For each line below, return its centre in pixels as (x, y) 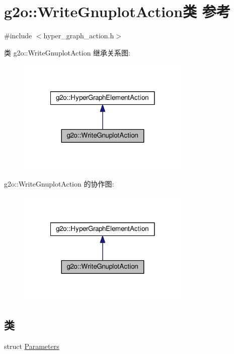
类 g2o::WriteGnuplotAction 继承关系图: (67, 52)
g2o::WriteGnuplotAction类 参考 (117, 11)
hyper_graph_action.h (79, 36)
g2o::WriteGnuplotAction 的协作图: (59, 183)
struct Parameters (32, 346)
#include (18, 36)
